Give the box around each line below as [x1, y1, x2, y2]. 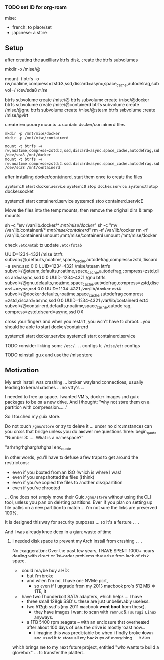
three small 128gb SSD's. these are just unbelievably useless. [26, 598, 150, 604]
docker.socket [5, 188, 34, 194]
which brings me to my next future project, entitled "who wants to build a [12, 644, 159, 650]
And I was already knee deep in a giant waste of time [5, 529, 112, 535]
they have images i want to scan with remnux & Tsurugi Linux [34, 609, 157, 615]
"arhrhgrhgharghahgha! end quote [5, 444, 72, 451]
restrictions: [5, 460, 29, 466]
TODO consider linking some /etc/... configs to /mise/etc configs [5, 342, 140, 348]
